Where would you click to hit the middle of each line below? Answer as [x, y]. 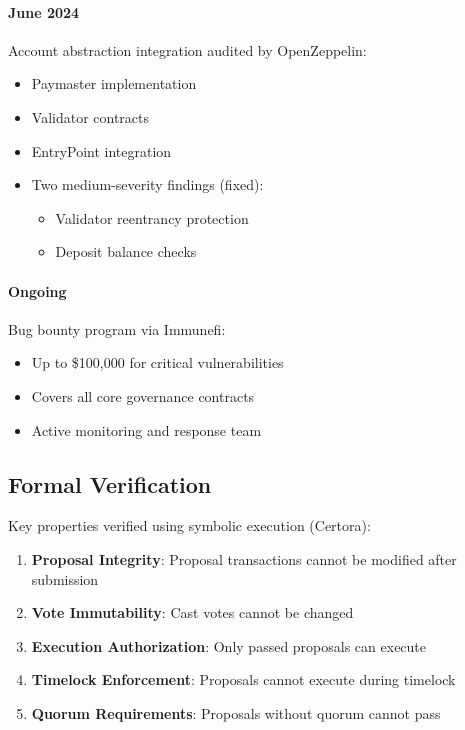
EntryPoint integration [101, 150]
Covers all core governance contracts [143, 395]
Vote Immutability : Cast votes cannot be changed [192, 612]
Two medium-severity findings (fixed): [147, 184]
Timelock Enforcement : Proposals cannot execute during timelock [243, 679]
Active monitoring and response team [146, 429]
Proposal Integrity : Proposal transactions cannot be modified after [244, 558]
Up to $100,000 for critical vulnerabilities [157, 362]
